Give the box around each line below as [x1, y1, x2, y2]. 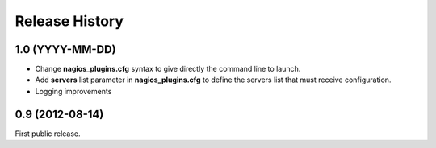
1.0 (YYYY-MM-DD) [15, 43, 116, 56]
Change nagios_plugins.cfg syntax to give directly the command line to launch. [35, 64, 301, 74]
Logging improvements [35, 86, 112, 96]
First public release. [15, 129, 81, 138]
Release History [15, 12, 124, 30]
